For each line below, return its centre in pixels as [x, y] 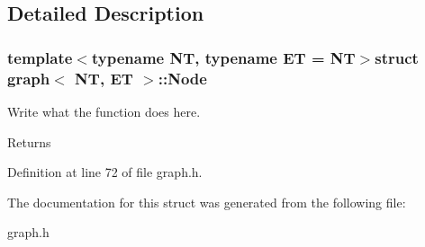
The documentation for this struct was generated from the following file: [207, 202]
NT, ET [104, 78]
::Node [182, 78]
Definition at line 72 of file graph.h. [105, 172]
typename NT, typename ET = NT [223, 57]
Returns [29, 141]
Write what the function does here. [104, 111]
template [40, 57]
